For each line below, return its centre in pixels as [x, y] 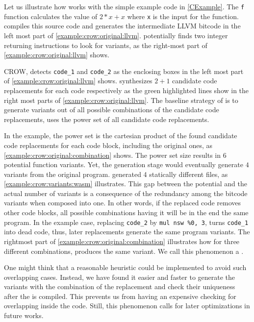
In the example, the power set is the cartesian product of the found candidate [121, 136]
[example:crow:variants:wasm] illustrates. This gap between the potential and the [126, 184]
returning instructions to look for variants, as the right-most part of [106, 45]
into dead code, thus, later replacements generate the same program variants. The [127, 232]
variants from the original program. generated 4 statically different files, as [116, 174]
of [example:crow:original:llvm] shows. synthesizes [78, 81]
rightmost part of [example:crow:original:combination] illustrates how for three [122, 241]
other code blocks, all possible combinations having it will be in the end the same [126, 212]
